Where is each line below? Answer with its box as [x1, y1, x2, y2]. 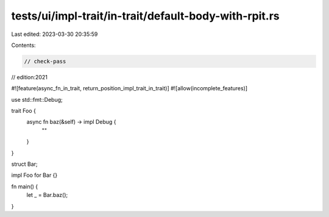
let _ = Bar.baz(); [26, 191, 68, 199]
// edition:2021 [11, 73, 48, 80]
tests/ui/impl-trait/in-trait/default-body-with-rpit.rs [11, 9, 280, 23]
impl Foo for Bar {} [11, 171, 58, 179]
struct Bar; [11, 160, 38, 168]
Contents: [11, 41, 36, 49]
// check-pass [24, 58, 66, 65]
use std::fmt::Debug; [11, 96, 63, 103]
